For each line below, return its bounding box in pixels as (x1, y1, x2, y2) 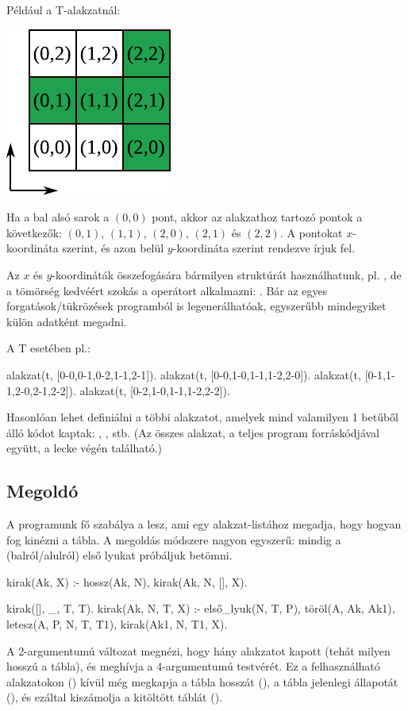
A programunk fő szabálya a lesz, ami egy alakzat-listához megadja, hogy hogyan (6, 516, 402, 532)
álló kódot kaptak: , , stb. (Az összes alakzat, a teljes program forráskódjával (6, 424, 379, 440)
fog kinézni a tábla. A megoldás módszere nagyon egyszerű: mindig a (6, 531, 341, 548)
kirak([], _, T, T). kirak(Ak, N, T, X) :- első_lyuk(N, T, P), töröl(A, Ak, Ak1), (6, 600, 395, 617)
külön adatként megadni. (6, 313, 127, 329)
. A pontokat (279, 224, 343, 240)
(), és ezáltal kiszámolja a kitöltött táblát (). (6, 689, 222, 705)
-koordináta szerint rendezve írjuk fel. (172, 240, 356, 256)
